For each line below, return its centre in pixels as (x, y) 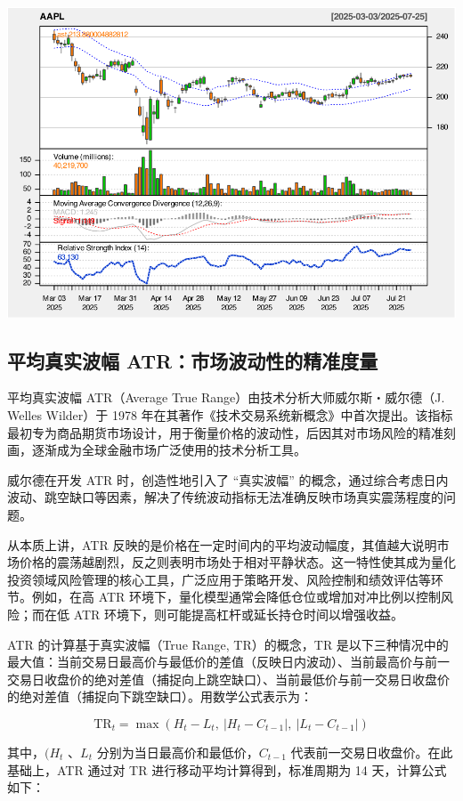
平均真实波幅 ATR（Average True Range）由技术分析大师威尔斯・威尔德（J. (226, 397)
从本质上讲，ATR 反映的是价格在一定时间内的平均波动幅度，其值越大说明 (222, 544)
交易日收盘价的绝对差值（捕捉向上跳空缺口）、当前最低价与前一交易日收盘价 (228, 679)
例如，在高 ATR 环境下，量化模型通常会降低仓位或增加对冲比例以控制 (236, 597)
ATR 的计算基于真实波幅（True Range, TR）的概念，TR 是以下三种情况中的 (228, 644)
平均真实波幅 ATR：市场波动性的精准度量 (193, 360)
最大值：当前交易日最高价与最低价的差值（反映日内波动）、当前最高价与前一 (228, 662)
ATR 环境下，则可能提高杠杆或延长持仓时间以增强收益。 (239, 614)
